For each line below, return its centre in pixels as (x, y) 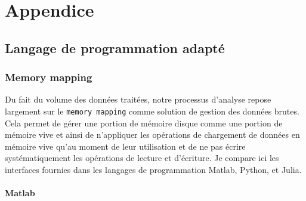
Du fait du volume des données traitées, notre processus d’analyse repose (138, 99)
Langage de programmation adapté (115, 47)
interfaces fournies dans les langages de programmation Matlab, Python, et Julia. (153, 169)
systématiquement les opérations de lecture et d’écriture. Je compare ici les (142, 158)
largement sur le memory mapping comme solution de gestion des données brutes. (152, 111)
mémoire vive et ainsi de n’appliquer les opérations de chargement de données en (152, 134)
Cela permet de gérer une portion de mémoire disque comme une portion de (144, 123)
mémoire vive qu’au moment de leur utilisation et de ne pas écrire (125, 146)
